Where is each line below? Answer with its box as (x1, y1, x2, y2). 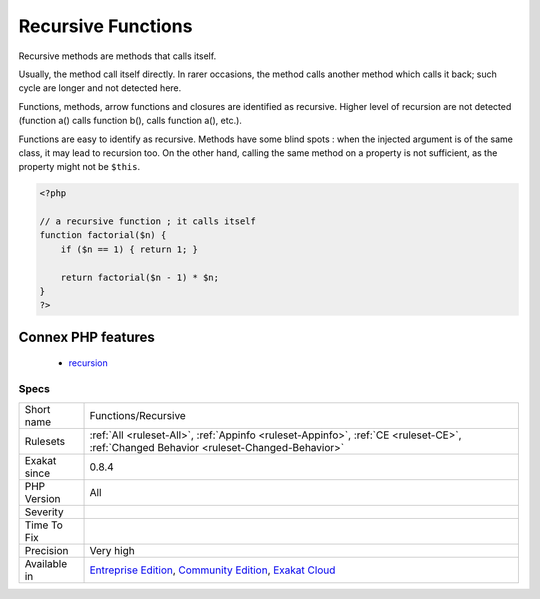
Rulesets (24, 434, 65, 448)
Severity (24, 505, 64, 519)
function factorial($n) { (39, 230, 167, 241)
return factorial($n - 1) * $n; (60, 271, 220, 283)
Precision (24, 543, 69, 557)
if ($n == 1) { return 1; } (60, 243, 199, 255)
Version (24, 491, 61, 505)
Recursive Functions (18, 15, 193, 37)
